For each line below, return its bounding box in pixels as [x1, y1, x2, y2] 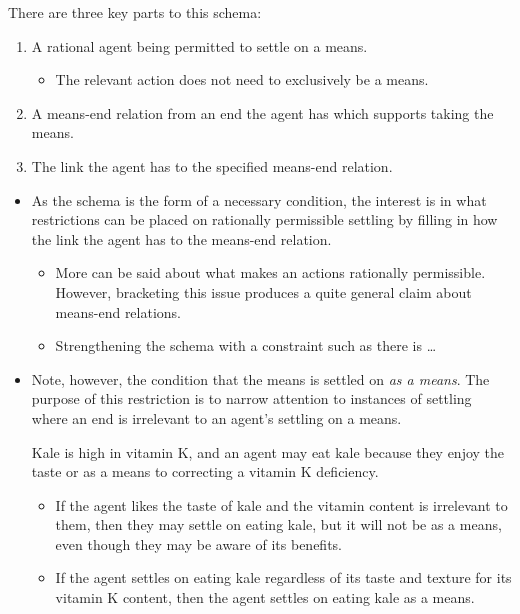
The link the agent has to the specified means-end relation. [31, 155, 393, 176]
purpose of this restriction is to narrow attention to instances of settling [31, 388, 472, 409]
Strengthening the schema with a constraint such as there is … [55, 335, 437, 356]
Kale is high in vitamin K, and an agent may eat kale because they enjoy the [31, 441, 505, 462]
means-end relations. [55, 301, 182, 322]
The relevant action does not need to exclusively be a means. [55, 69, 429, 90]
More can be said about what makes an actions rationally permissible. [55, 262, 486, 283]
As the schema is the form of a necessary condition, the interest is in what [31, 189, 487, 210]
